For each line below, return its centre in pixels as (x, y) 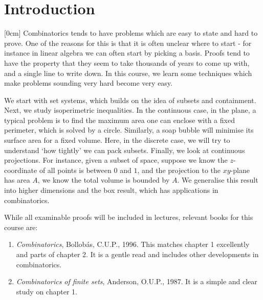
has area (17, 180)
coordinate (21, 170)
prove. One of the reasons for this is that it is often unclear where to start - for (128, 43)
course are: (21, 227)
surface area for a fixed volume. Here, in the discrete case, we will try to (117, 140)
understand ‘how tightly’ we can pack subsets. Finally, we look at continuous (125, 150)
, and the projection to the (179, 170)
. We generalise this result (218, 180)
